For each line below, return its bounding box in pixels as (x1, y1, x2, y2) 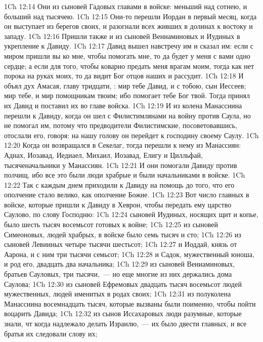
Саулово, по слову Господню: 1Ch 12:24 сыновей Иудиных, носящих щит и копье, (4, 209, 258, 220)
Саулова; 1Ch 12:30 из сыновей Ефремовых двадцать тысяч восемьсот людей (4, 278, 242, 289)
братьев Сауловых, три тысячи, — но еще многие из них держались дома (4, 269, 232, 279)
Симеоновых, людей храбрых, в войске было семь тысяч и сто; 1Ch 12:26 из (4, 229, 241, 239)
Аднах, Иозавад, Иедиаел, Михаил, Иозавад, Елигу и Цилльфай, (4, 149, 203, 160)
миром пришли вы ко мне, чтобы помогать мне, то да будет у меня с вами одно (4, 50, 250, 61)
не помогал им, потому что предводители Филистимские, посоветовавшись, (4, 120, 237, 131)
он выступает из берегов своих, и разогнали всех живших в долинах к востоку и (4, 21, 253, 31)
